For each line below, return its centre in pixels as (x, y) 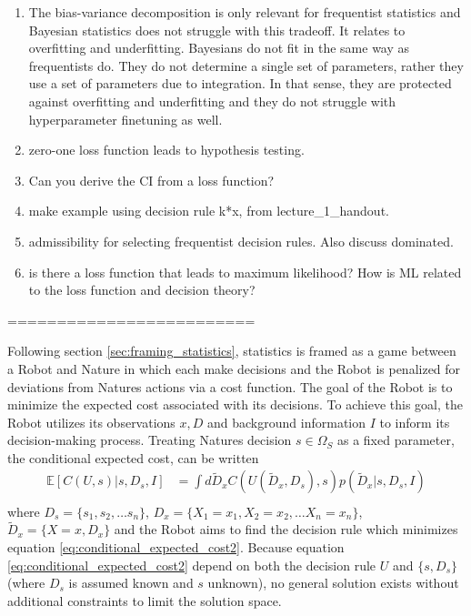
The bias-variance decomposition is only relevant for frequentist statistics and (245, 12)
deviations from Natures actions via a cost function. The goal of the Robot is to (230, 386)
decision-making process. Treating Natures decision (150, 440)
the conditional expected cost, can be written (133, 457)
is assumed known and (131, 583)
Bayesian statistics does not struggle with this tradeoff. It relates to (217, 30)
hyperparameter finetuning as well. (125, 119)
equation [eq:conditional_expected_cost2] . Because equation (176, 546)
